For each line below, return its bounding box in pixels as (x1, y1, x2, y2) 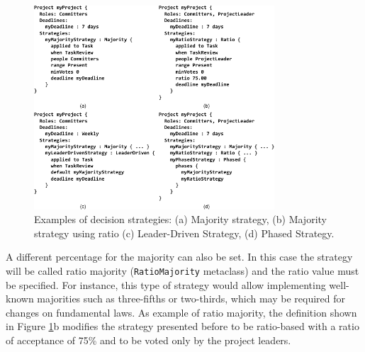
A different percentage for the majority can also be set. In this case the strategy (6, 249, 353, 264)
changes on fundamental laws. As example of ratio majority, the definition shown (6, 305, 357, 319)
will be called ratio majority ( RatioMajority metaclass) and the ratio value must (6, 263, 359, 278)
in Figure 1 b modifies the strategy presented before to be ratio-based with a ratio (6, 319, 359, 334)
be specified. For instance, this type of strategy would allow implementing (6, 277, 326, 292)
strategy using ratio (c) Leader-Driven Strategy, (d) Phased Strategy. (34, 225, 335, 240)
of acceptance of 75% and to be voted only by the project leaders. (6, 332, 291, 347)
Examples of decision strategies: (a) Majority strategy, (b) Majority (34, 212, 327, 227)
